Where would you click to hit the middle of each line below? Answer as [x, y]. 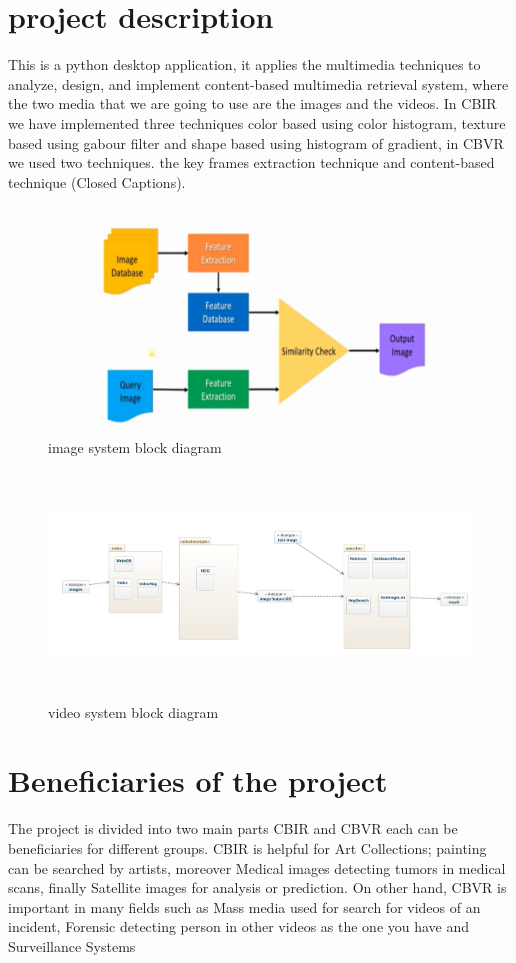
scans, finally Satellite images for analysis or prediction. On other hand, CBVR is [257, 887]
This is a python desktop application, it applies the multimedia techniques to [244, 64]
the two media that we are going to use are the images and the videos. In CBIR [252, 103]
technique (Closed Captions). [97, 181]
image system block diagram [135, 446]
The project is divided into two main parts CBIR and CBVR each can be [233, 828]
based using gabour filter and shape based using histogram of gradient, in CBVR [256, 142]
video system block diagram [133, 711]
